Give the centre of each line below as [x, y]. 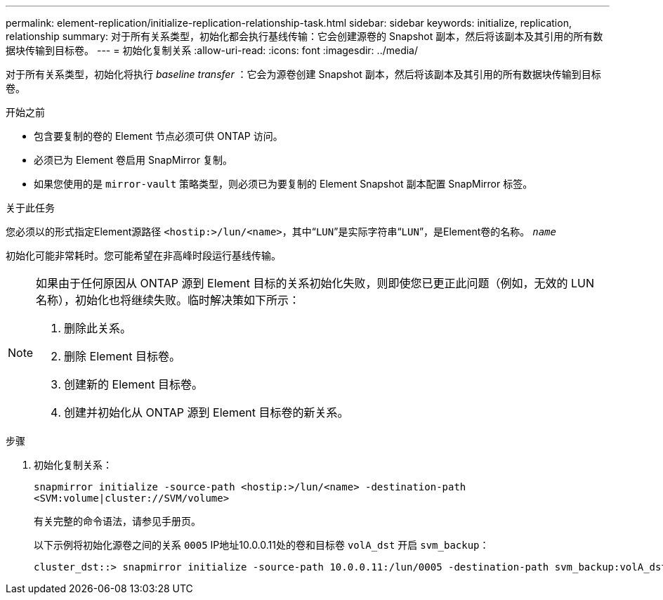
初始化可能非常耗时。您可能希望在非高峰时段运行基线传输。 [143, 255]
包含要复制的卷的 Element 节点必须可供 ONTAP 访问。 [158, 136]
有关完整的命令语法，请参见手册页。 [117, 521]
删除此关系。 [98, 328]
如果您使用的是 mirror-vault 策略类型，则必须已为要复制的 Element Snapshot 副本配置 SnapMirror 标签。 [283, 184]
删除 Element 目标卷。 [122, 356]
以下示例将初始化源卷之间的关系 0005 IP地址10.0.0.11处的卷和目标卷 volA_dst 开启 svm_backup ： [262, 545]
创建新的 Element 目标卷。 [133, 384]
